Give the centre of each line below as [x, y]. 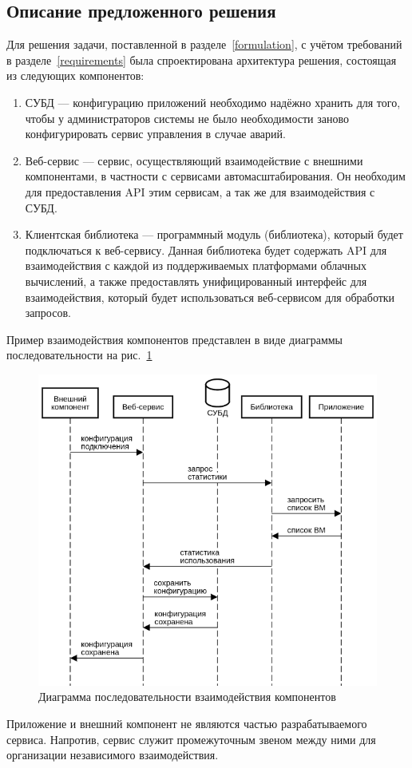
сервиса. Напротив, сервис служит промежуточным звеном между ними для [191, 739]
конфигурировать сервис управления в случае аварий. [155, 134]
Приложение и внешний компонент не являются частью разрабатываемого [187, 724]
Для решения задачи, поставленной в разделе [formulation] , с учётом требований [204, 44]
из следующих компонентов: [75, 75]
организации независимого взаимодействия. [113, 755]
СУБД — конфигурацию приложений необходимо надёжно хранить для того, [213, 102]
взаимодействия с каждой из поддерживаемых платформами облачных [196, 265]
